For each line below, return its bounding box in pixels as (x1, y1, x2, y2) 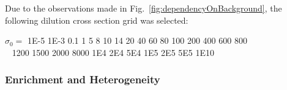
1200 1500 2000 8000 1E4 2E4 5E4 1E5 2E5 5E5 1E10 (12, 46, 215, 58)
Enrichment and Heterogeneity (5, 72, 160, 87)
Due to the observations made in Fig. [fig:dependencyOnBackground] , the (5, 2, 282, 14)
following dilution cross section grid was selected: (5, 13, 188, 26)
